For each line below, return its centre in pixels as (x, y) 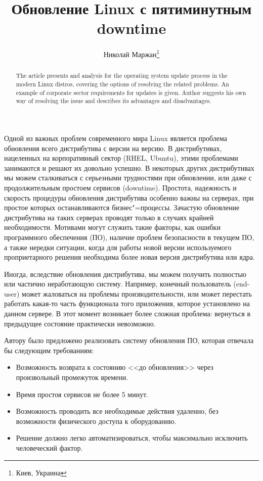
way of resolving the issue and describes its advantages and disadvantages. (114, 101)
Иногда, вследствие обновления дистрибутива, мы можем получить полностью (125, 274)
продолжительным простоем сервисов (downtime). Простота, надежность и (120, 187)
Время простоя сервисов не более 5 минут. (82, 394)
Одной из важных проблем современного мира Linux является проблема (116, 138)
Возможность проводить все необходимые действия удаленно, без (117, 411)
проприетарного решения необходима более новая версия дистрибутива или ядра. (129, 257)
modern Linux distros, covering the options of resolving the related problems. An (122, 84)
